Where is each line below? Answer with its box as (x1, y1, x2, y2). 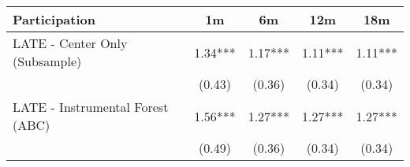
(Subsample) (13, 52, 82, 70)
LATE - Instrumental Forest (13, 98, 169, 116)
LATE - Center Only (13, 34, 128, 52)
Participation (13, 10, 95, 28)
